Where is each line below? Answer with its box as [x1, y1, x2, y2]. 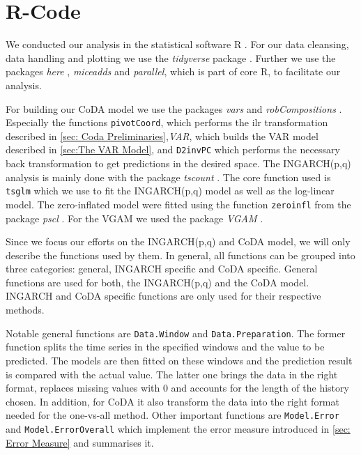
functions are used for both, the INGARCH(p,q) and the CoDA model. [6, 275, 309, 289]
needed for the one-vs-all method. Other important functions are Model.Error [6, 408, 339, 422]
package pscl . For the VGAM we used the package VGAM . [6, 210, 263, 225]
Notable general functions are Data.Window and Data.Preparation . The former [6, 325, 346, 340]
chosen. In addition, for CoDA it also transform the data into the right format [6, 394, 339, 408]
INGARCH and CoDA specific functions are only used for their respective [6, 288, 321, 303]
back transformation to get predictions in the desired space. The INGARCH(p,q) [6, 156, 351, 170]
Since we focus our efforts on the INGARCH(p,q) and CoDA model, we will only [6, 234, 351, 249]
